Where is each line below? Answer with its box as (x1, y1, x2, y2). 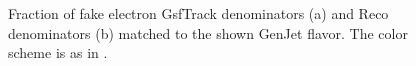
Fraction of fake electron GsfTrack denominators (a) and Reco (8, 3, 389, 23)
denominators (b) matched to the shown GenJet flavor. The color (8, 22, 408, 43)
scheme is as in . (8, 42, 108, 63)
